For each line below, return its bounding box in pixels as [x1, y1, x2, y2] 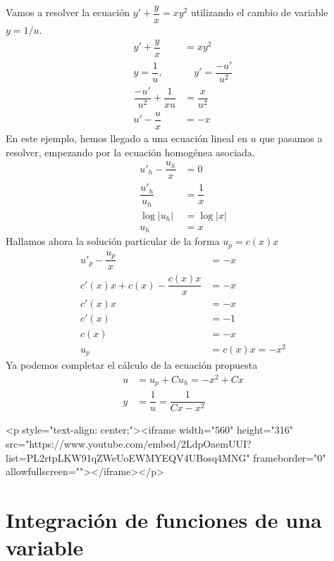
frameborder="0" [253, 450, 326, 465]
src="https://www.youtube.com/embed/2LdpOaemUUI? [6, 436, 252, 450]
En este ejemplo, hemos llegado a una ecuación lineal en [6, 131, 247, 146]
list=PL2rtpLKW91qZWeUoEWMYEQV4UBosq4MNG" [6, 450, 250, 465]
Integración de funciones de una [6, 505, 322, 534]
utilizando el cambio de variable [190, 5, 328, 20]
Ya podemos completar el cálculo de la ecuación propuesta [6, 358, 258, 372]
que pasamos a [259, 131, 323, 146]
